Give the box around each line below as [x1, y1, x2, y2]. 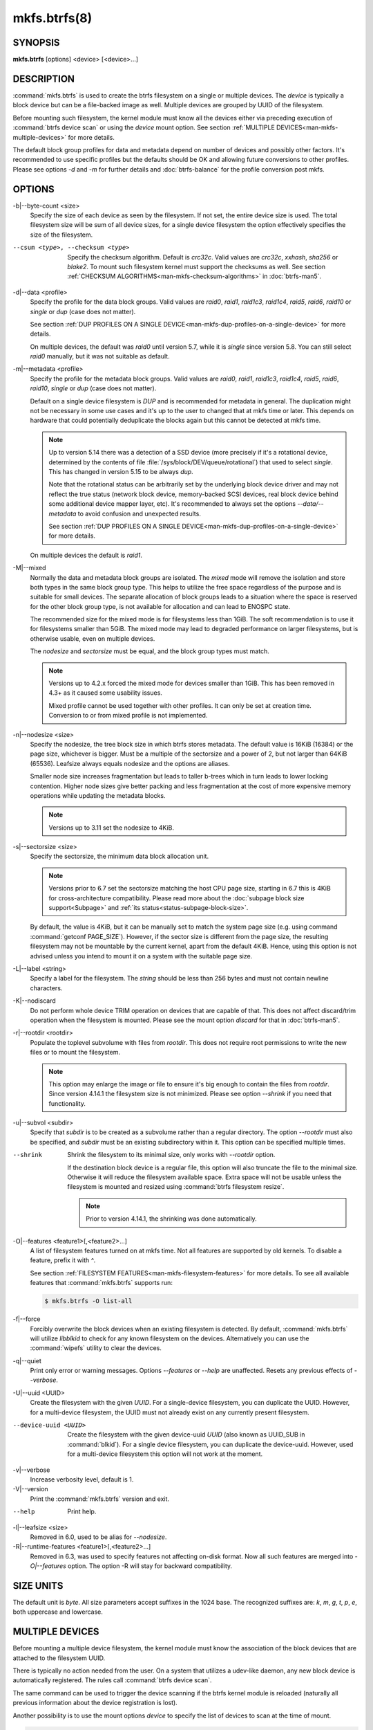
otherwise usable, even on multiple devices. [30, 634, 155, 643]
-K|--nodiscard [12, 996, 57, 1005]
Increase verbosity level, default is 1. [30, 1475, 134, 1484]
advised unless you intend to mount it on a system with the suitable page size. [30, 951, 253, 960]
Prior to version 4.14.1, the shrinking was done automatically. [86, 1214, 257, 1223]
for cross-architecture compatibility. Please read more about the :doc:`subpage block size [48, 893, 305, 902]
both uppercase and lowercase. [12, 1608, 104, 1616]
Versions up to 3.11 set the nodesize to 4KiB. [48, 823, 175, 832]
